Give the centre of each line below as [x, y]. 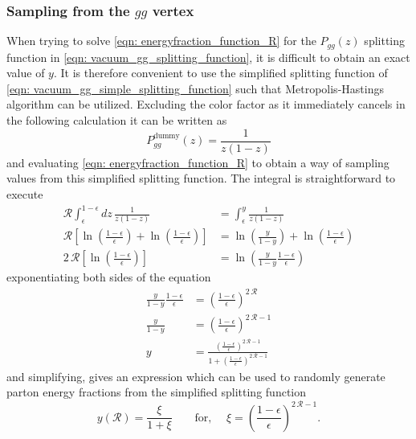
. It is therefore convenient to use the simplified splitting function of [220, 73]
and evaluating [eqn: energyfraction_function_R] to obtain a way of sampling [198, 162]
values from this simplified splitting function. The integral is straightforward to [201, 178]
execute [25, 193]
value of [26, 73]
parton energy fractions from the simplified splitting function [157, 392]
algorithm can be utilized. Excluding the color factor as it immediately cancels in [206, 104]
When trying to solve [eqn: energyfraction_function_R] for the [161, 41]
